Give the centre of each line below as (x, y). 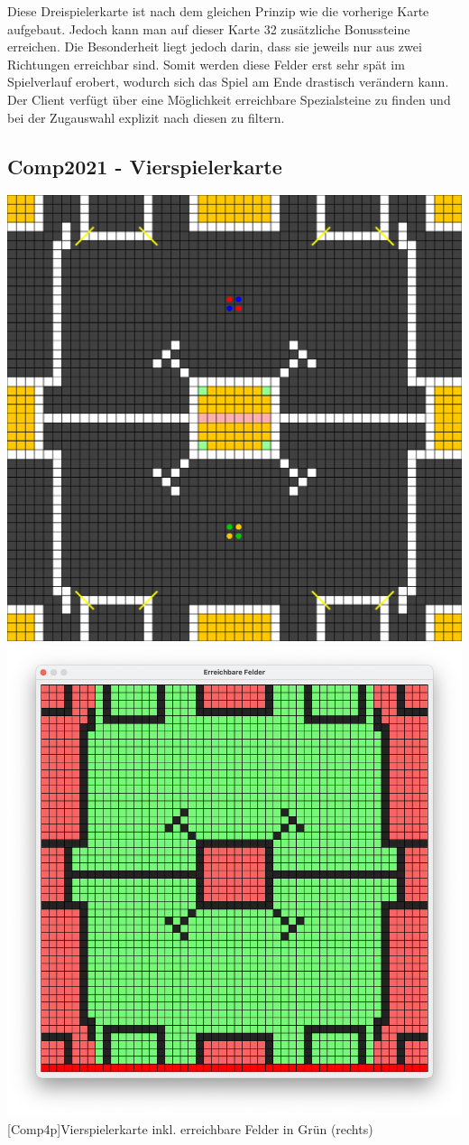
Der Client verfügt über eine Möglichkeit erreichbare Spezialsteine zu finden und (229, 99)
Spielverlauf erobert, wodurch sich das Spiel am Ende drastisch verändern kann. (228, 82)
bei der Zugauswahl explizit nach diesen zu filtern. (146, 117)
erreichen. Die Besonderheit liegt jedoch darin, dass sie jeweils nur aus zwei (215, 47)
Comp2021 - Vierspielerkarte (145, 166)
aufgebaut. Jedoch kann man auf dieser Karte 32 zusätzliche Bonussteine (209, 28)
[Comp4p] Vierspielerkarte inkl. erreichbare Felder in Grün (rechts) (190, 1128)
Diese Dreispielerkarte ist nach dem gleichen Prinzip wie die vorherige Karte (218, 11)
